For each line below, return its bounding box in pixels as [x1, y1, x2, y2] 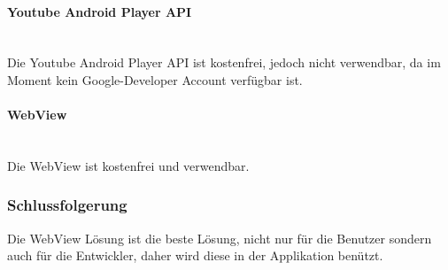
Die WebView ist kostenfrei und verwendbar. [7, 156, 250, 174]
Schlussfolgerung [7, 194, 127, 216]
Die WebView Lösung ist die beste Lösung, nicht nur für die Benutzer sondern [7, 228, 432, 247]
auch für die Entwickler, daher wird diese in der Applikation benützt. [7, 246, 383, 265]
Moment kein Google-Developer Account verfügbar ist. [7, 70, 303, 89]
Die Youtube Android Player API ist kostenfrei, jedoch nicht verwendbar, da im [7, 53, 441, 72]
